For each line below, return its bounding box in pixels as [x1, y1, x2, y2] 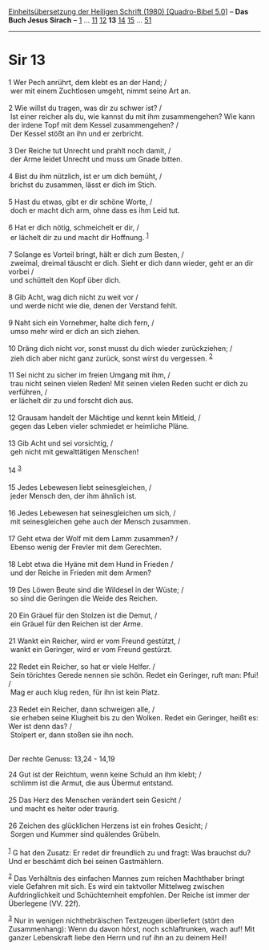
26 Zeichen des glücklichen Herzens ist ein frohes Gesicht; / [8, 821, 208, 830]
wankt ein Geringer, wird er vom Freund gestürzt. [10, 644, 172, 654]
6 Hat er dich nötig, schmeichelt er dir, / [8, 222, 139, 232]
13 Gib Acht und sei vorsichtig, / [8, 438, 114, 448]
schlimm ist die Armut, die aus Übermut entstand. [10, 778, 174, 788]
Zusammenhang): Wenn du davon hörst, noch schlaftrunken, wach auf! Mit [8, 923, 255, 934]
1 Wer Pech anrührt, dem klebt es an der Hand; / [8, 77, 167, 87]
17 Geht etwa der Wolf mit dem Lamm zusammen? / [8, 533, 179, 543]
